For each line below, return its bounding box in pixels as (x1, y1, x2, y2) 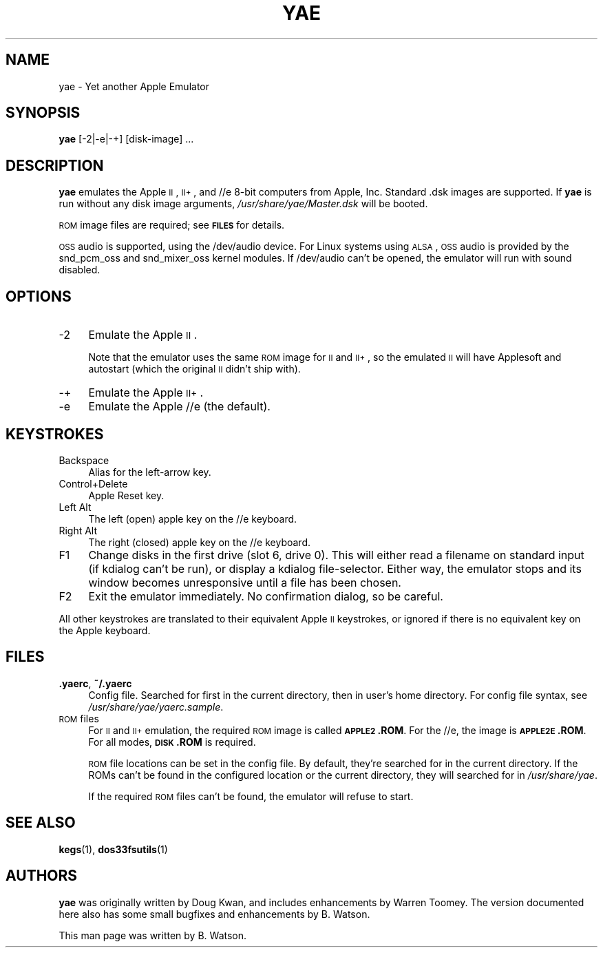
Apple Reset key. (88, 489, 165, 501)
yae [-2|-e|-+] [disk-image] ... (59, 133, 194, 145)
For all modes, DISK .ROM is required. (88, 735, 256, 748)
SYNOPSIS (6, 104, 81, 122)
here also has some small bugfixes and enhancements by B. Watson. (59, 908, 370, 920)
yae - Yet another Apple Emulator (59, 80, 210, 92)
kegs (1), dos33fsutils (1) (59, 843, 168, 855)
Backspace (59, 454, 109, 466)
